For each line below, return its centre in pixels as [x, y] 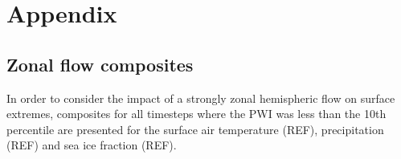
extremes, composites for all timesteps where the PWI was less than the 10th [196, 114]
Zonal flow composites [100, 64]
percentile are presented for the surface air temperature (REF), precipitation [195, 129]
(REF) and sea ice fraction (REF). [92, 145]
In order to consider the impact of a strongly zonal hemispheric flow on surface [201, 98]
